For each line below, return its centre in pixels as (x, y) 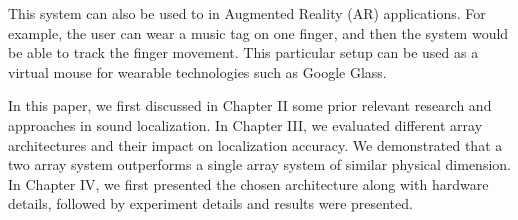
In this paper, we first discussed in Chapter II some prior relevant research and (250, 105)
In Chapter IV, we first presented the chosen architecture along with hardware (248, 183)
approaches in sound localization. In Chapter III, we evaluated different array (245, 124)
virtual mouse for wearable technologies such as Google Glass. (197, 71)
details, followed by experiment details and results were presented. (210, 203)
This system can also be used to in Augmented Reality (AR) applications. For (247, 13)
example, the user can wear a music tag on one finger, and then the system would (258, 32)
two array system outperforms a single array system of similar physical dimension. (259, 164)
